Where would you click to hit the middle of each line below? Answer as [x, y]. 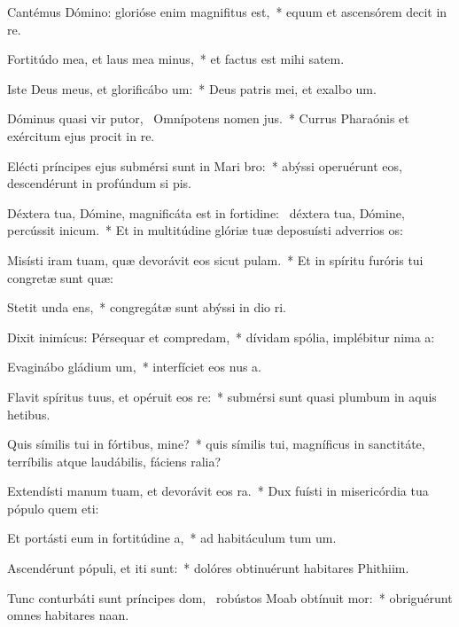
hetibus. [29, 414]
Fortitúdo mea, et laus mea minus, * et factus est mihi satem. [176, 59]
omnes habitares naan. [68, 615]
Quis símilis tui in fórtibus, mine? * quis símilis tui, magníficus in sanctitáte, [216, 444]
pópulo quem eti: [53, 508]
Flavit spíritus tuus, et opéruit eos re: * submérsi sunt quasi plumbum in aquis [222, 396]
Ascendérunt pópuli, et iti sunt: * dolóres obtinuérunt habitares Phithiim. [208, 568]
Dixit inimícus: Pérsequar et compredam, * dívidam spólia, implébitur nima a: [221, 337]
